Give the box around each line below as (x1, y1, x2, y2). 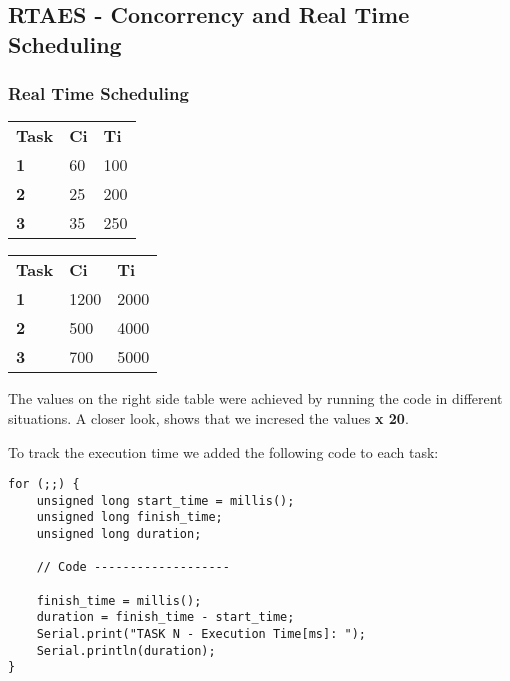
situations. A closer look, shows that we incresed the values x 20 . (8, 407, 409, 428)
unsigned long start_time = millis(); (36, 493, 295, 508)
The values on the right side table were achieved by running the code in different (8, 388, 503, 409)
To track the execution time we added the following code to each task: (8, 441, 439, 462)
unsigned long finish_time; (36, 510, 223, 525)
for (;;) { (8, 477, 80, 492)
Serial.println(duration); (36, 643, 216, 658)
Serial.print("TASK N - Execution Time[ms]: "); (36, 627, 366, 642)
